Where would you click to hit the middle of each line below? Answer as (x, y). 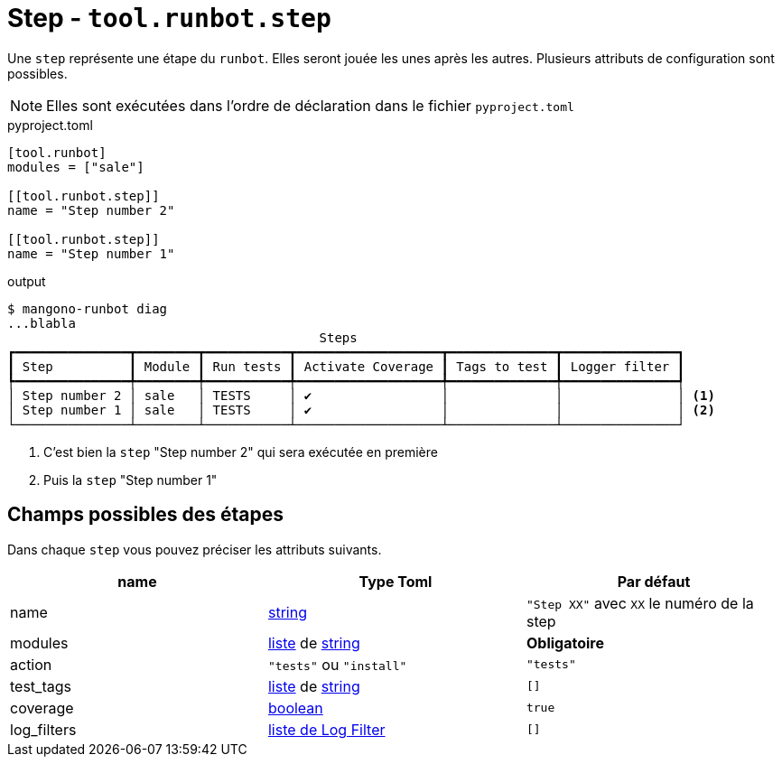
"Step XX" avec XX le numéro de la (640, 603)
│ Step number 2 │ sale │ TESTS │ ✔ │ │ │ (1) (361, 395)
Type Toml (396, 581)
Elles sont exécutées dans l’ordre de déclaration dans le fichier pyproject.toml (310, 105)
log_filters (43, 729)
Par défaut (654, 581)
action (31, 664)
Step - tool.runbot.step (169, 18)
